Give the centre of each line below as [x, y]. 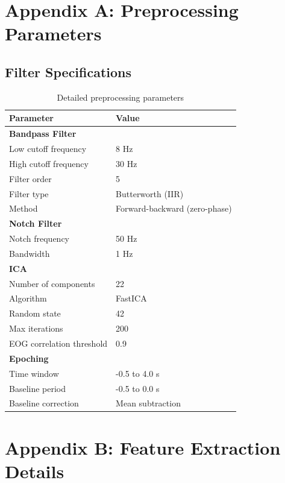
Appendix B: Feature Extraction [143, 447]
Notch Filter [36, 223]
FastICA [131, 298]
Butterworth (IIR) [150, 193]
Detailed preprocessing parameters [121, 97]
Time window [34, 373]
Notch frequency [39, 238]
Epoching [29, 358]
